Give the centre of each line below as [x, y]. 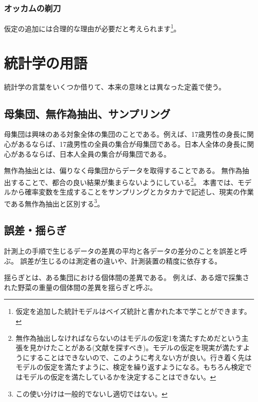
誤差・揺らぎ [35, 230]
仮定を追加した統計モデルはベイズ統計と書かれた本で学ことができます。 [133, 311]
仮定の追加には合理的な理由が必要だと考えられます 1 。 [92, 28]
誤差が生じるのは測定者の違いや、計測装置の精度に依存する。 [121, 260]
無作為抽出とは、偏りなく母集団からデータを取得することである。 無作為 [123, 170]
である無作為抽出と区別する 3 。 [54, 202]
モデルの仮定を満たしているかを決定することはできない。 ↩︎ [119, 377]
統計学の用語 [46, 62]
